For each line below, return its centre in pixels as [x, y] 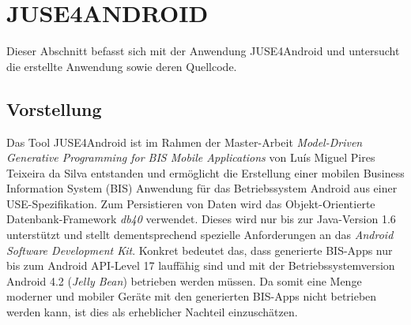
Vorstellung [54, 108]
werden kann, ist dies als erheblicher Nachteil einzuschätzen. [152, 312]
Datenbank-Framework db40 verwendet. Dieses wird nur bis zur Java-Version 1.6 [201, 219]
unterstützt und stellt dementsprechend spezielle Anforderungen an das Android [200, 235]
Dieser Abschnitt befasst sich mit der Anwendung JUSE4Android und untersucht [203, 51]
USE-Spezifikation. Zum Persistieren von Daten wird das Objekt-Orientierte [191, 203]
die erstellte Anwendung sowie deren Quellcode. [122, 66]
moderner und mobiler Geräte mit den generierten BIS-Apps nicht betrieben [192, 296]
